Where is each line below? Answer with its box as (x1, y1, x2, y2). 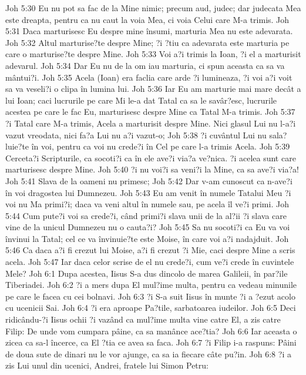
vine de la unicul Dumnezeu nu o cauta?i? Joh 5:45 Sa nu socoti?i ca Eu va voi (5, 221, 290, 233)
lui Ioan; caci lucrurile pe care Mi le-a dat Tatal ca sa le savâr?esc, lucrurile (5, 94, 277, 106)
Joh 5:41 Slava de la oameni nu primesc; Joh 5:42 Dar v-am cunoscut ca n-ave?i (5, 174, 292, 187)
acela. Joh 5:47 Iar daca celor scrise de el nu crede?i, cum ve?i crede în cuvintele (5, 255, 294, 268)
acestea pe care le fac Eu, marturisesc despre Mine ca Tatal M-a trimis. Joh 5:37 (5, 105, 295, 118)
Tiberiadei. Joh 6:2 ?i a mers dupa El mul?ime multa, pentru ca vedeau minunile (5, 278, 297, 291)
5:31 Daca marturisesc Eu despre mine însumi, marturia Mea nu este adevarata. (5, 25, 293, 37)
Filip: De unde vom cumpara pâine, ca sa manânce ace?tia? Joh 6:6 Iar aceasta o (5, 324, 297, 337)
